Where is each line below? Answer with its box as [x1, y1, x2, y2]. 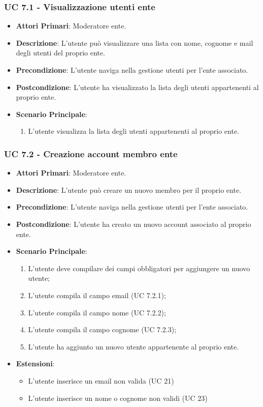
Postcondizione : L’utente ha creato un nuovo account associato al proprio [16, 218, 251, 229]
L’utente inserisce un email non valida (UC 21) [28, 375, 174, 386]
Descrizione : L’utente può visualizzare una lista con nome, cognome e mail [16, 37, 253, 48]
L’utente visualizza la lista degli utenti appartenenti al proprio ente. [28, 126, 240, 136]
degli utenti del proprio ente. [16, 47, 105, 58]
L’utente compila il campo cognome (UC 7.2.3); [28, 324, 177, 335]
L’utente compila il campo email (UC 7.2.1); [28, 289, 166, 300]
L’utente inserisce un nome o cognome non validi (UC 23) [28, 392, 208, 403]
